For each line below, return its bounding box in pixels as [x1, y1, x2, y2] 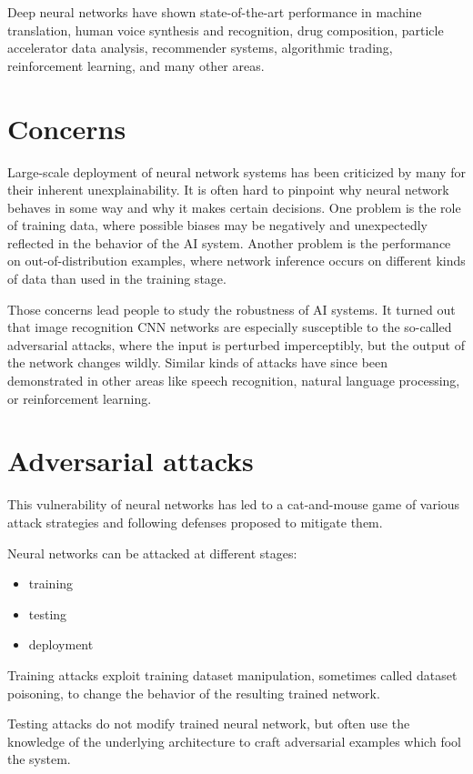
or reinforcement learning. [7, 388, 152, 407]
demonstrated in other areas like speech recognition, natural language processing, [7, 371, 460, 390]
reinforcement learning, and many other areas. [7, 55, 265, 75]
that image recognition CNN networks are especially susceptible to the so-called [7, 317, 452, 337]
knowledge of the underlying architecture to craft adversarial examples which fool [7, 731, 461, 750]
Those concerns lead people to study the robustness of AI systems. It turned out [7, 299, 456, 318]
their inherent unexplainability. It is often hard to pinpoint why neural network [7, 180, 449, 199]
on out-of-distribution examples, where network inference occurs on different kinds [7, 251, 466, 270]
